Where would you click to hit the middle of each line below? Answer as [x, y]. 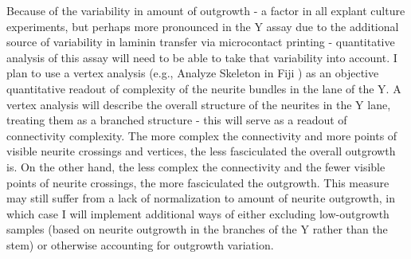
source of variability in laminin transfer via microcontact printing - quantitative [201, 42]
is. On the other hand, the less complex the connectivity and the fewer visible [196, 166]
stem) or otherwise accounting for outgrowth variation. [140, 244]
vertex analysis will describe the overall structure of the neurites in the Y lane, [199, 104]
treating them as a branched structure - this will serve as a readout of [177, 120]
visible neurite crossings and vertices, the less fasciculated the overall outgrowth [201, 151]
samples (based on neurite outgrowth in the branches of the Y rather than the [197, 229]
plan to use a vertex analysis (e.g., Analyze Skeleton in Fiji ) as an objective [193, 73]
